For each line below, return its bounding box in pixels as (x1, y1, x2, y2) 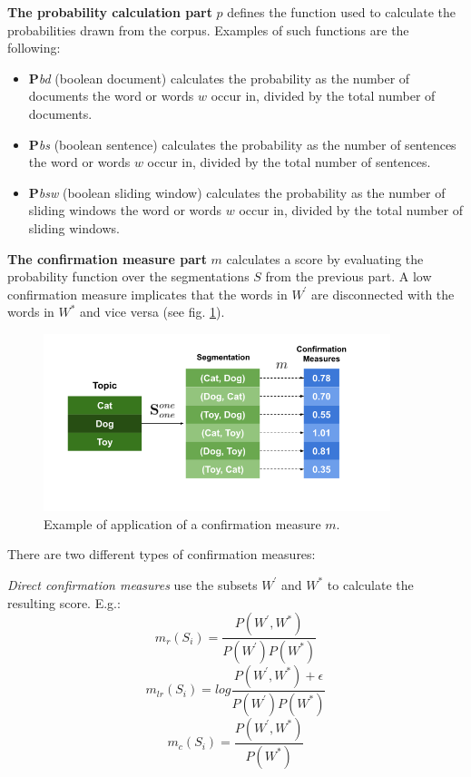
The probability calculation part (7, 3, 212, 21)
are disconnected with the (311, 284, 455, 303)
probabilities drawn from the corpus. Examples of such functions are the (7, 20, 409, 39)
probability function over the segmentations (7, 267, 250, 286)
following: (7, 38, 61, 57)
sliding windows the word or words (28, 201, 222, 220)
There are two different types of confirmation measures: (7, 545, 316, 564)
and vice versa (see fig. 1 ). (80, 302, 225, 321)
